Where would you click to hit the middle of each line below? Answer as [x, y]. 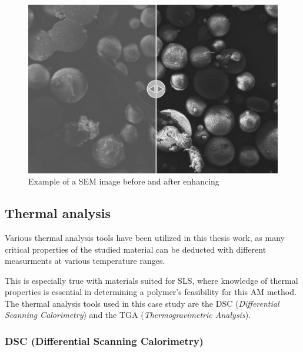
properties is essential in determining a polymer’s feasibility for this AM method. [151, 292]
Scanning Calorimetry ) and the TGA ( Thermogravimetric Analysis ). [128, 315]
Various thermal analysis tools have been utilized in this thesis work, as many [145, 237]
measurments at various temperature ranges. [85, 261]
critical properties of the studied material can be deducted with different [136, 249]
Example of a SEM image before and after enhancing [124, 181]
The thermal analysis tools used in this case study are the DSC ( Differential [142, 303]
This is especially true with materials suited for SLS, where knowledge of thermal [151, 280]
